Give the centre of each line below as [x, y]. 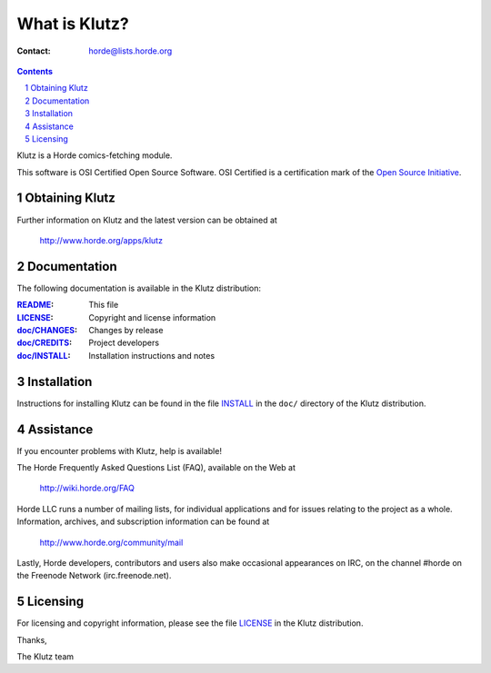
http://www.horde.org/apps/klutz [101, 240]
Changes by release [126, 331]
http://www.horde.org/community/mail [111, 542]
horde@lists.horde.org [130, 51]
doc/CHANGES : [47, 331]
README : [35, 305]
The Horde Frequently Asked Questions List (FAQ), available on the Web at [156, 468]
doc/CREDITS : [45, 343]
